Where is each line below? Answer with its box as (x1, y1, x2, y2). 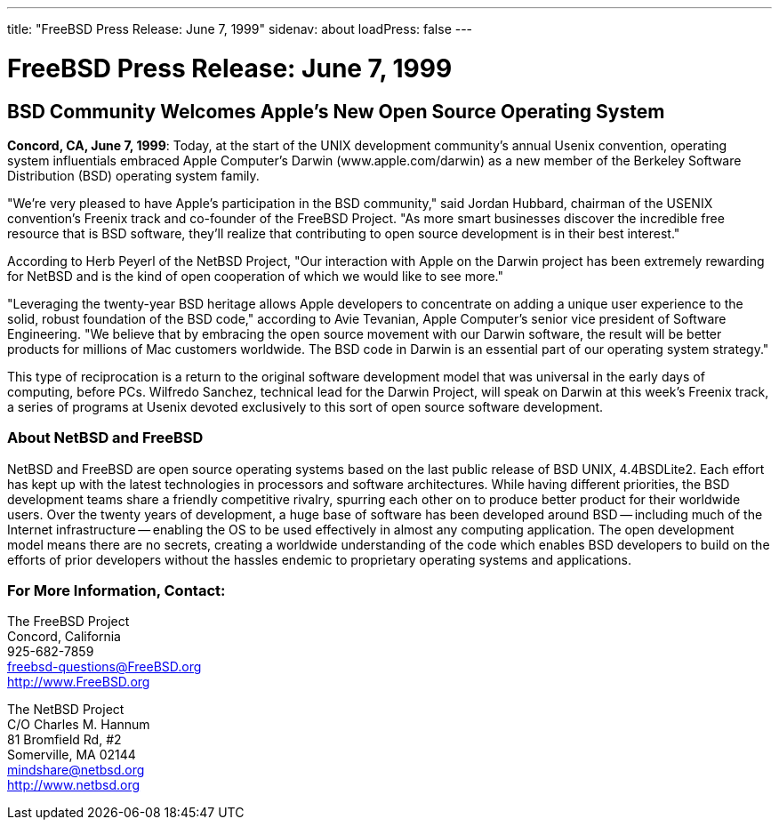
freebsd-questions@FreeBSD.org (7, 659, 202, 675)
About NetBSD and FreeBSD (7, 429, 204, 447)
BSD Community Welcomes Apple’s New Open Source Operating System (7, 100, 665, 123)
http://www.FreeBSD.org (7, 674, 150, 690)
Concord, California (7, 629, 121, 645)
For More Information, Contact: (7, 582, 226, 600)
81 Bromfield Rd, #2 (7, 732, 122, 748)
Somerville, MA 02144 (7, 747, 136, 763)
